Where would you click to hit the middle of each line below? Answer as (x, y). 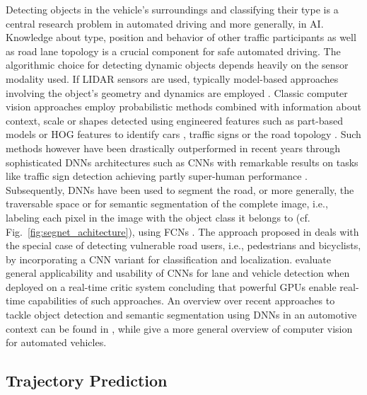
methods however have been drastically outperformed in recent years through (173, 148)
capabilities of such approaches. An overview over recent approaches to (181, 300)
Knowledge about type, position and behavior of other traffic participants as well (181, 37)
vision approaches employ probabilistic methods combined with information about (183, 107)
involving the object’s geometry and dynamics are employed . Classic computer (177, 92)
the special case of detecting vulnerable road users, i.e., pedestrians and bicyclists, (183, 245)
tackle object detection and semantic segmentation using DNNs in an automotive (181, 315)
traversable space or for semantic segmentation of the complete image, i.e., (167, 204)
